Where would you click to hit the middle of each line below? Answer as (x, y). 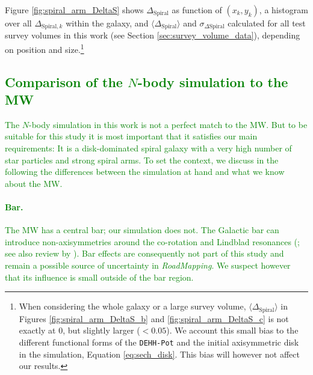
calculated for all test (267, 23)
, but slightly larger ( (101, 330)
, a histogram (284, 10)
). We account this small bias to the (232, 330)
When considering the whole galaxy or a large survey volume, (132, 306)
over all (18, 23)
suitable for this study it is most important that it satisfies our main (131, 136)
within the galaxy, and (107, 23)
